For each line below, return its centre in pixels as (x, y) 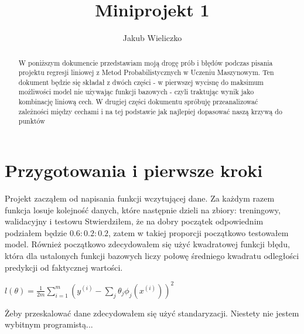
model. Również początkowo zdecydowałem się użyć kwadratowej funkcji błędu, (147, 244)
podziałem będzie (36, 232)
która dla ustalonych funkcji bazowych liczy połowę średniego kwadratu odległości (152, 256)
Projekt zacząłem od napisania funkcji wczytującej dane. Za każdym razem (140, 198)
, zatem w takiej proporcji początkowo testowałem (199, 232)
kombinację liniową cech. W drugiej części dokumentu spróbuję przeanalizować (138, 102)
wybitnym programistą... (49, 324)
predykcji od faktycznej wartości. (64, 267)
